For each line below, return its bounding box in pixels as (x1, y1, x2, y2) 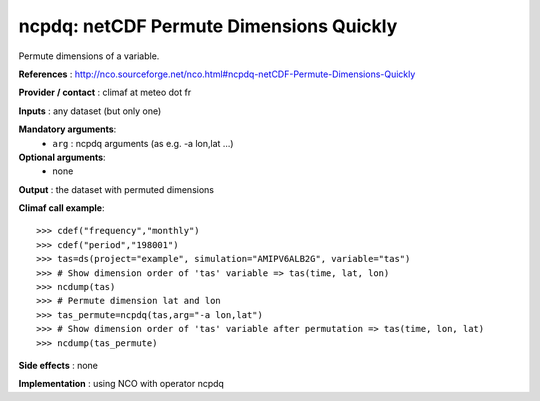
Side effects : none (18, 359, 99, 371)
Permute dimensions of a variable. (18, 50, 160, 62)
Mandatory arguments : (18, 123, 117, 135)
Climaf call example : (18, 202, 105, 214)
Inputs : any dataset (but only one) (18, 105, 162, 117)
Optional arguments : (18, 151, 106, 163)
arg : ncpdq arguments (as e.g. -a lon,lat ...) (52, 137, 234, 149)
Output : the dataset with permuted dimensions (18, 183, 215, 195)
